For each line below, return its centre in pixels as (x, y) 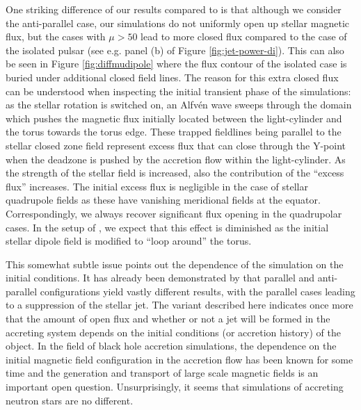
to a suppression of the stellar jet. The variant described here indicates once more (179, 305)
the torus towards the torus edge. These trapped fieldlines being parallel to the (174, 132)
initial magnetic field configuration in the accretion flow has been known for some (179, 359)
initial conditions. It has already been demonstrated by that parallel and (160, 278)
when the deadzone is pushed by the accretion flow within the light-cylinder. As (176, 159)
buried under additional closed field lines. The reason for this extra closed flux (172, 77)
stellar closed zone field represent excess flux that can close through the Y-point (176, 145)
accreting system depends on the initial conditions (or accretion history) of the (173, 332)
